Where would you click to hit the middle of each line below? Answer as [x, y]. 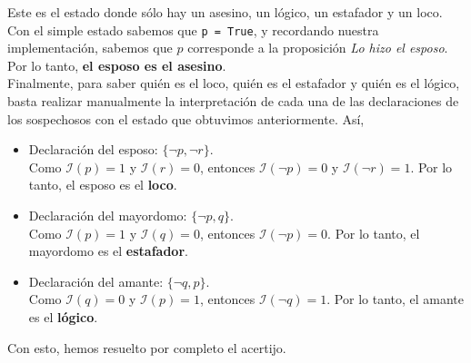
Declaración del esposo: [93, 149]
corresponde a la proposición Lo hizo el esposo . [318, 48]
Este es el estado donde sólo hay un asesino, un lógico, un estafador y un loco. [225, 12]
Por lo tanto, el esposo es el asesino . [117, 65]
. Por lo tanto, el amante [396, 299]
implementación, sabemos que [90, 48]
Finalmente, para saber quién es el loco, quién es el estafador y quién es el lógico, [234, 83]
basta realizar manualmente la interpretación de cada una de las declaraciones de [233, 101]
